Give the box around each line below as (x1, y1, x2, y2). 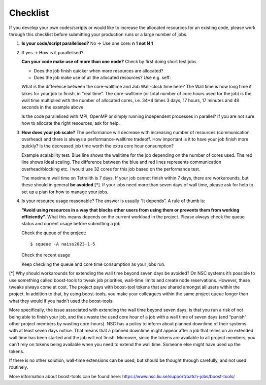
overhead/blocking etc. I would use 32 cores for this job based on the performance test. (21, 166, 200, 172)
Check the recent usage (21, 252, 70, 258)
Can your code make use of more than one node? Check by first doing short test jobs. (21, 59, 198, 65)
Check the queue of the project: (21, 230, 86, 236)
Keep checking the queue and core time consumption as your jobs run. (21, 261, 166, 267)
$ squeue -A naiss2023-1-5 (30, 242, 96, 247)
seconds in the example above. (21, 104, 85, 110)
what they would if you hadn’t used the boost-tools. (9, 298, 114, 304)
